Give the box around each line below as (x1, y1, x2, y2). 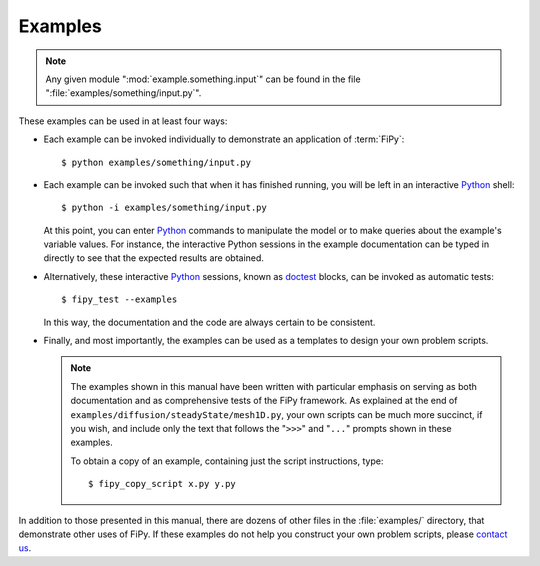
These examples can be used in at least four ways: (18, 115, 228, 127)
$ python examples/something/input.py (61, 156, 252, 168)
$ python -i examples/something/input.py (61, 202, 267, 214)
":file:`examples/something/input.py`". (45, 87, 202, 99)
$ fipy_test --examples (61, 294, 178, 305)
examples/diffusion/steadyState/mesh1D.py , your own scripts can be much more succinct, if (70, 408, 483, 420)
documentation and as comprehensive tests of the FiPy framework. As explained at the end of (70, 395, 458, 407)
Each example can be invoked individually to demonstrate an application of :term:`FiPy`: (43, 133, 405, 145)
